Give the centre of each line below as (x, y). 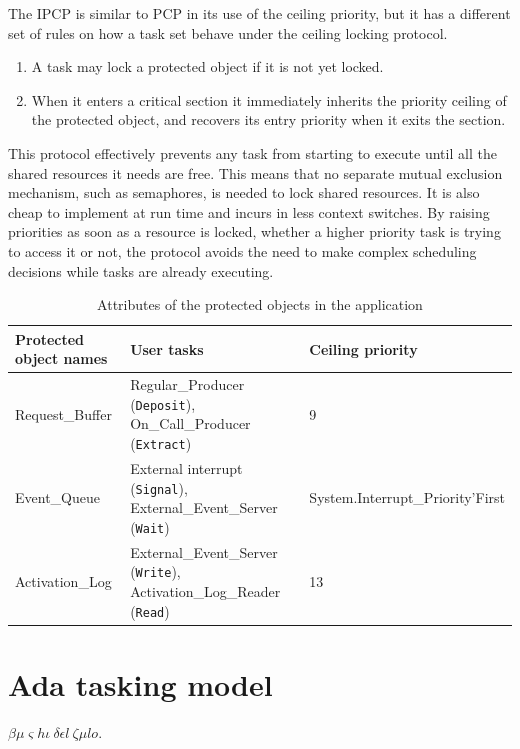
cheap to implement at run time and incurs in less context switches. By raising (249, 211)
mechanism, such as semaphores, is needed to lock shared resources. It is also (244, 192)
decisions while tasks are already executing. (141, 270)
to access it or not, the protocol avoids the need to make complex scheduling (242, 250)
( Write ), (155, 571)
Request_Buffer (63, 413)
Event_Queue (57, 497)
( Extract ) (161, 443)
